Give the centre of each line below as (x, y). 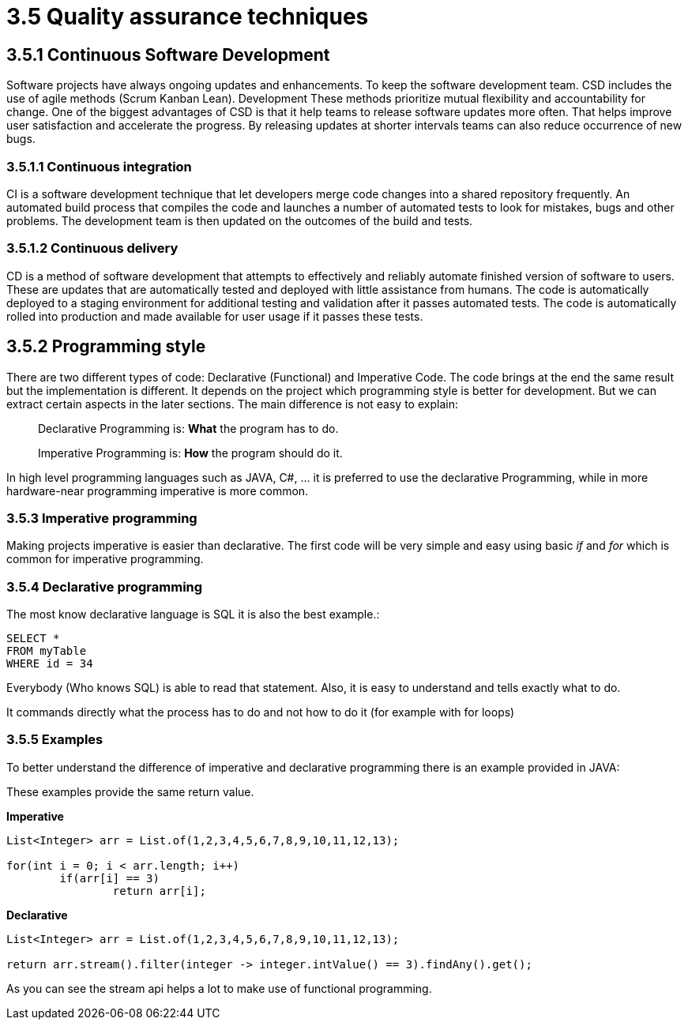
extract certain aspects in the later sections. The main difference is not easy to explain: (232, 404)
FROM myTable (47, 651)
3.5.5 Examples (55, 740)
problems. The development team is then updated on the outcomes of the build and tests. (240, 220)
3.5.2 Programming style (106, 347)
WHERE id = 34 (50, 664)
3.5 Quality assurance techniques (188, 17)
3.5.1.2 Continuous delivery (92, 248)
